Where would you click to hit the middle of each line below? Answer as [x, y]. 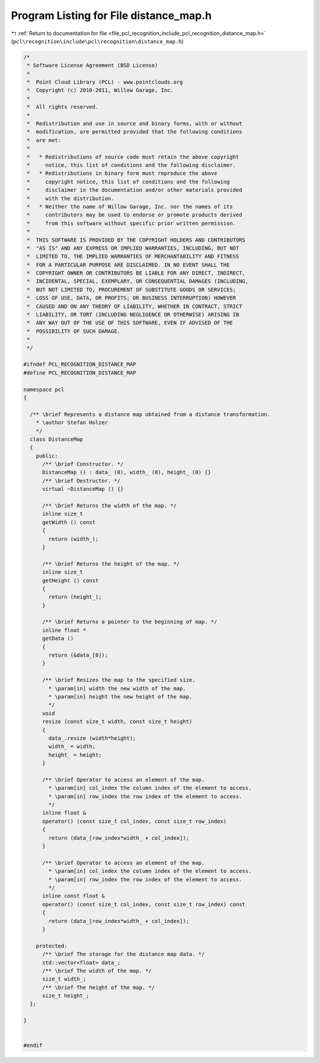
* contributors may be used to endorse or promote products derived [135, 215]
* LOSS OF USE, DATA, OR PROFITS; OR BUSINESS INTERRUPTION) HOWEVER [132, 298]
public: [47, 456]
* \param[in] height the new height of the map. [120, 696]
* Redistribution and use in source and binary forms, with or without [135, 124]
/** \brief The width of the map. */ [97, 971]
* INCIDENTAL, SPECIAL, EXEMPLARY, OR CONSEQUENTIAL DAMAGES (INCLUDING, [138, 281]
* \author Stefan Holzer [72, 423]
